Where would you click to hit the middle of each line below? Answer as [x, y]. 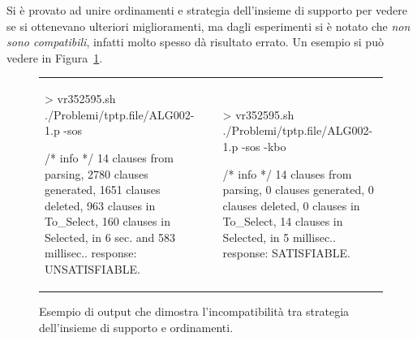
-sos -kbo [264, 146]
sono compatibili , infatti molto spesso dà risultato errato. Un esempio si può [195, 42]
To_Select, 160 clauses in [107, 221]
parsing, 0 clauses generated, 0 [298, 190]
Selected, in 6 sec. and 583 [110, 237]
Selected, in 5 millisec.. [279, 237]
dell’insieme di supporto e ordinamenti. [136, 327]
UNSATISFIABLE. [92, 269]
